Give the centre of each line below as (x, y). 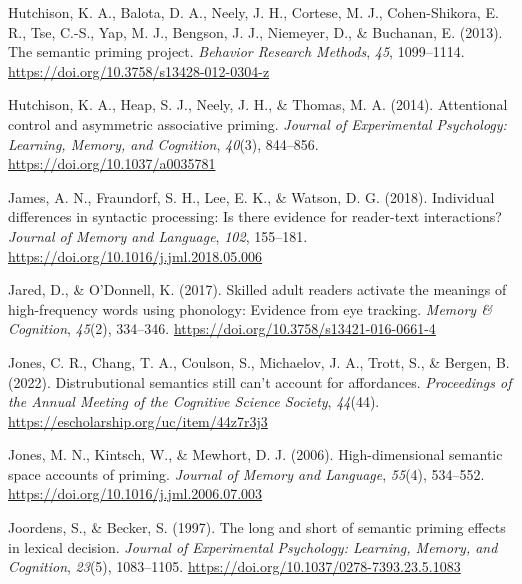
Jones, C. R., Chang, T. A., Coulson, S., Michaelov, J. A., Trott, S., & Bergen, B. (259, 361)
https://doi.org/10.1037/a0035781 (112, 163)
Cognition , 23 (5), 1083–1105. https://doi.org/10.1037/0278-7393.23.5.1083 (234, 566)
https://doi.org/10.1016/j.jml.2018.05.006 (135, 255)
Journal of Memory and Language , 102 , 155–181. (158, 235)
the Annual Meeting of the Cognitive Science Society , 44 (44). (194, 401)
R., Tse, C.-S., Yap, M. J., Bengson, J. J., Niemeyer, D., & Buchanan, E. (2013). (255, 31)
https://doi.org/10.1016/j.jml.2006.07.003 (135, 493)
